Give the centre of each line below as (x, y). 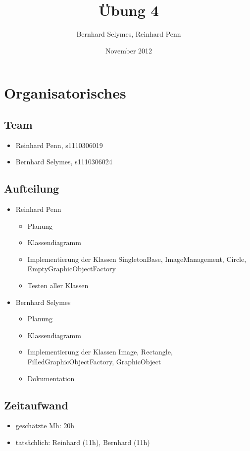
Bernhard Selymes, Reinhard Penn (129, 34)
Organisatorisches (65, 93)
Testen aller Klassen (58, 285)
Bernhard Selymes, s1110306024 (64, 162)
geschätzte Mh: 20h (45, 426)
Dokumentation (51, 378)
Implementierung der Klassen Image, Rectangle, (100, 352)
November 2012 (129, 50)
